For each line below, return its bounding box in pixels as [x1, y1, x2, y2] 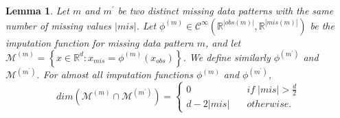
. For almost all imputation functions [36, 67, 193, 82]
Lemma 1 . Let [5, 3, 69, 17]
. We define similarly [183, 49, 271, 64]
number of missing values [5, 18, 112, 32]
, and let [205, 35, 241, 49]
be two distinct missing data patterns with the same [117, 3, 334, 17]
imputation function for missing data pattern [5, 35, 194, 49]
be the [310, 18, 335, 32]
